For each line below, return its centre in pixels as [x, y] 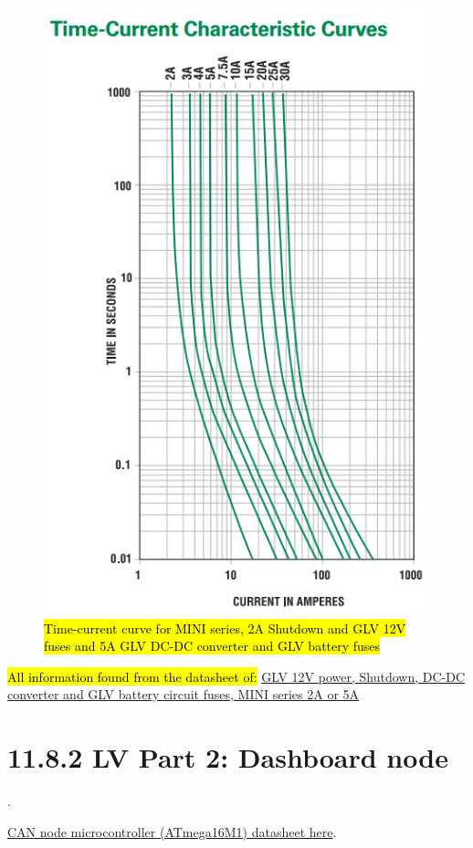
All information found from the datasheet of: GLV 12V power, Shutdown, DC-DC [236, 676]
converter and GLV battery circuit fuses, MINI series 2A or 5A [184, 694]
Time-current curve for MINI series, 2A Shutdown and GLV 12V [225, 628]
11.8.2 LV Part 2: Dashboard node [228, 757]
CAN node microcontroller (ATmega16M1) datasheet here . [172, 831]
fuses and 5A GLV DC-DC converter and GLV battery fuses [212, 646]
